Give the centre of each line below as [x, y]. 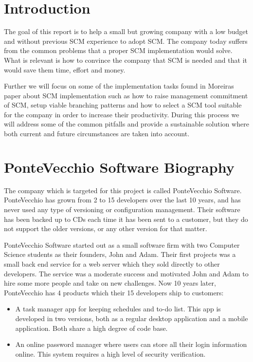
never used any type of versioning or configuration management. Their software [122, 209]
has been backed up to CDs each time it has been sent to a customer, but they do [126, 219]
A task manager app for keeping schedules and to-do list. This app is [118, 309]
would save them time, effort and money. [65, 69]
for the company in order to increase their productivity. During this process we [122, 114]
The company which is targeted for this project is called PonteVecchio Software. [123, 190]
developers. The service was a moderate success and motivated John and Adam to [126, 273]
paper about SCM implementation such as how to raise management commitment [126, 95]
